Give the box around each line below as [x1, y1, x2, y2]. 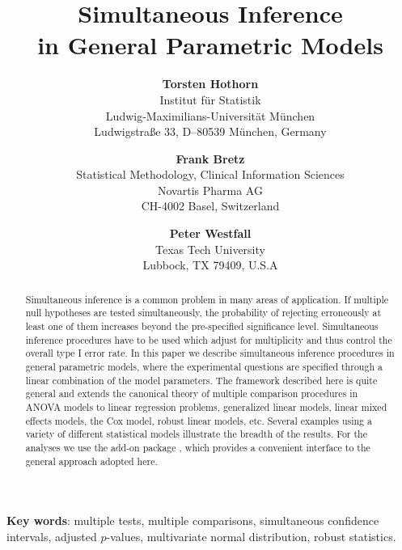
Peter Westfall [169, 225, 252, 242]
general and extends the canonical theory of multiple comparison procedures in [25, 387, 358, 400]
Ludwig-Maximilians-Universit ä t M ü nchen [105, 107, 315, 124]
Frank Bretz [176, 150, 245, 167]
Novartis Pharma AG [158, 181, 263, 198]
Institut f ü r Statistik [159, 91, 261, 108]
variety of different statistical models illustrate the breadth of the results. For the [25, 427, 368, 441]
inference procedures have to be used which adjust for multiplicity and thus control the [25, 332, 392, 346]
